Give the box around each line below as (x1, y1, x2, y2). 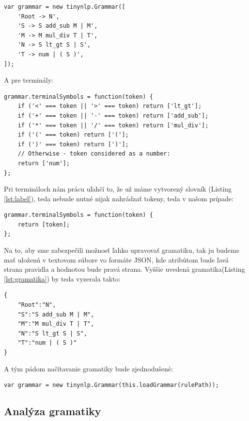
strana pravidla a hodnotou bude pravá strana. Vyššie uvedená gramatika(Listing (4, 264, 245, 274)
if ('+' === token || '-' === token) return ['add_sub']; (17, 112, 209, 119)
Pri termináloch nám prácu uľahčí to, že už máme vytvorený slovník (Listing (4, 184, 232, 194)
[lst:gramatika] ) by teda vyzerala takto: (4, 273, 121, 283)
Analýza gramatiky (4, 403, 101, 419)
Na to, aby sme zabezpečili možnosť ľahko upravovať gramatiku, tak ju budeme (4, 245, 239, 255)
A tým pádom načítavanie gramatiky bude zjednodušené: (4, 363, 173, 373)
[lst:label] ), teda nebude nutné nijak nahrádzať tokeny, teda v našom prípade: (4, 193, 233, 203)
